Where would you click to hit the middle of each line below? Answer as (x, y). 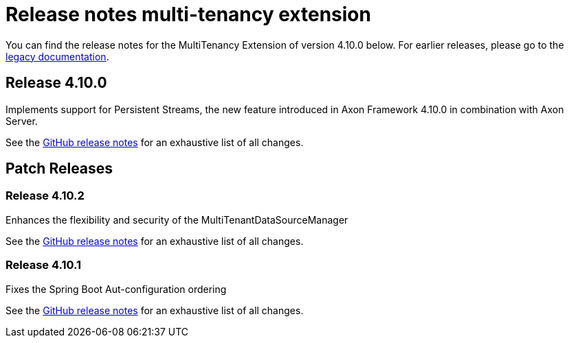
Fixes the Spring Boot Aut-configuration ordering (116, 289)
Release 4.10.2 (45, 196)
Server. (22, 121)
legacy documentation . (57, 56)
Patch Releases (59, 169)
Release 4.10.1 (44, 265)
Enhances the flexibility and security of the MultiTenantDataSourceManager (177, 220)
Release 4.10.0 (56, 83)
